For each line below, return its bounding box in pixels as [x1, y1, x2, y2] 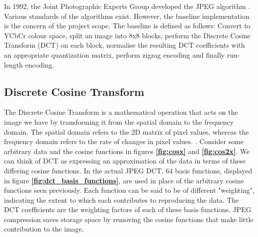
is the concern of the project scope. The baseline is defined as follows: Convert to [4, 20, 251, 31]
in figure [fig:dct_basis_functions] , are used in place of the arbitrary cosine [4, 175, 244, 185]
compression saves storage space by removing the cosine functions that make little [4, 214, 254, 224]
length [4, 59, 23, 70]
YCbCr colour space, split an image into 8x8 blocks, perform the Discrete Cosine [4, 30, 251, 40]
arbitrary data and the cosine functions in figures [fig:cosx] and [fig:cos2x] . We [4, 146, 250, 156]
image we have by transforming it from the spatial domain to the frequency [4, 116, 234, 127]
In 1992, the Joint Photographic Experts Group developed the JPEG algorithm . [4, 1, 251, 11]
